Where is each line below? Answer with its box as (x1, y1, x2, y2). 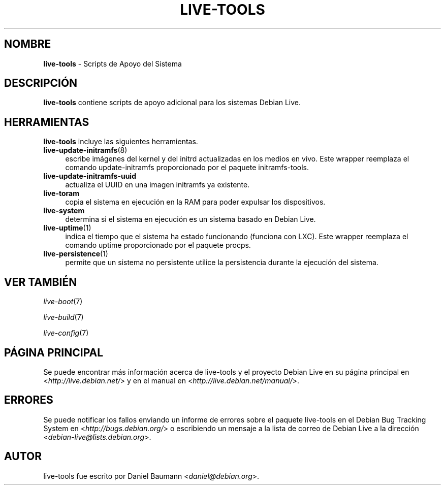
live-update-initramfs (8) (43, 146, 128, 155)
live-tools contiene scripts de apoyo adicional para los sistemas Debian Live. (43, 98, 301, 107)
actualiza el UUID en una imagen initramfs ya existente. (65, 180, 250, 189)
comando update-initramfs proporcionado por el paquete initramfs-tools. (65, 163, 309, 172)
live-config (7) (43, 329, 89, 338)
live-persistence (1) (43, 249, 108, 258)
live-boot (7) (43, 297, 83, 306)
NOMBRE (4, 38, 51, 51)
